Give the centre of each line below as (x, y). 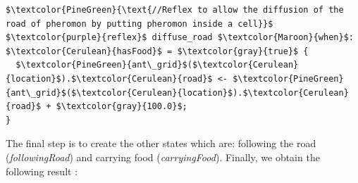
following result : (42, 171)
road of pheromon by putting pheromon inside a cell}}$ (140, 24)
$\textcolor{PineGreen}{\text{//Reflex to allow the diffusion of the (175, 10)
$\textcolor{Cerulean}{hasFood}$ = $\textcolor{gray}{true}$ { (157, 51)
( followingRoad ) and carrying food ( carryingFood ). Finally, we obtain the (163, 157)
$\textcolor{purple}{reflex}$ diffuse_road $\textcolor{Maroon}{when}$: (180, 38)
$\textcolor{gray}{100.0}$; (122, 107)
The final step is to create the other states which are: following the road (161, 143)
